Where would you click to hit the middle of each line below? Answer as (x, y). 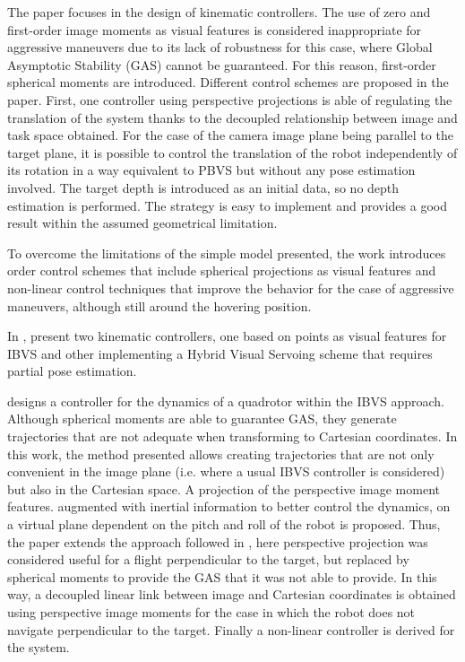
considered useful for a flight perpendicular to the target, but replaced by (208, 559)
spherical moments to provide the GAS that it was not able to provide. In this (222, 576)
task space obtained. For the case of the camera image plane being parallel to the (230, 135)
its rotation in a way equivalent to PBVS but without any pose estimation (211, 170)
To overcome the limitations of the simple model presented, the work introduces (227, 253)
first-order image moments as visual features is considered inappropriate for (215, 29)
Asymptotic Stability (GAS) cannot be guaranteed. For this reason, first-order (222, 64)
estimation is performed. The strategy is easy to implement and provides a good (227, 205)
